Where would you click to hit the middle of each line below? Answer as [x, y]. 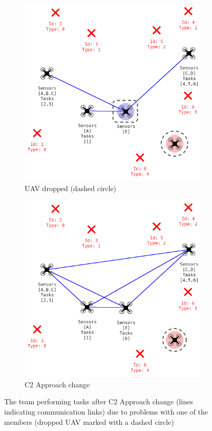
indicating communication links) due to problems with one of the [106, 411]
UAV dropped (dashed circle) [71, 188]
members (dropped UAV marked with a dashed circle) [89, 421]
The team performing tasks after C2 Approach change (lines [99, 401]
